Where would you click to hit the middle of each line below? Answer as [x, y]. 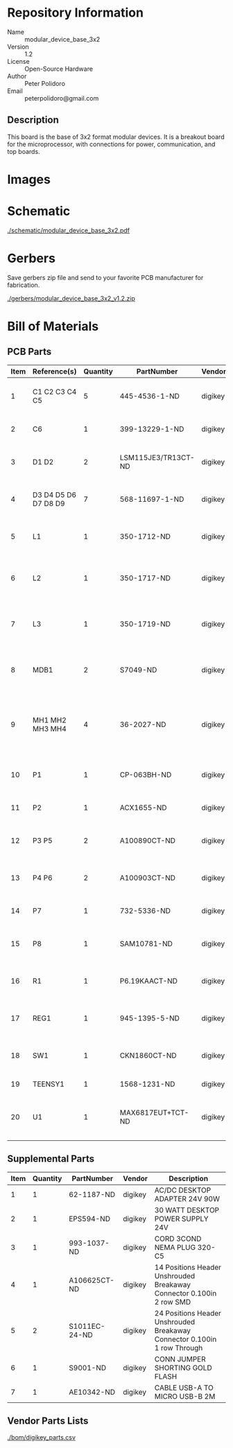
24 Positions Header [188, 1313]
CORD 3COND [178, 1239]
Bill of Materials [53, 326]
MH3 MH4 [50, 729]
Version [18, 46]
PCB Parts [29, 352]
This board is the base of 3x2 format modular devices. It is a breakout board [116, 137]
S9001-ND [87, 1368]
